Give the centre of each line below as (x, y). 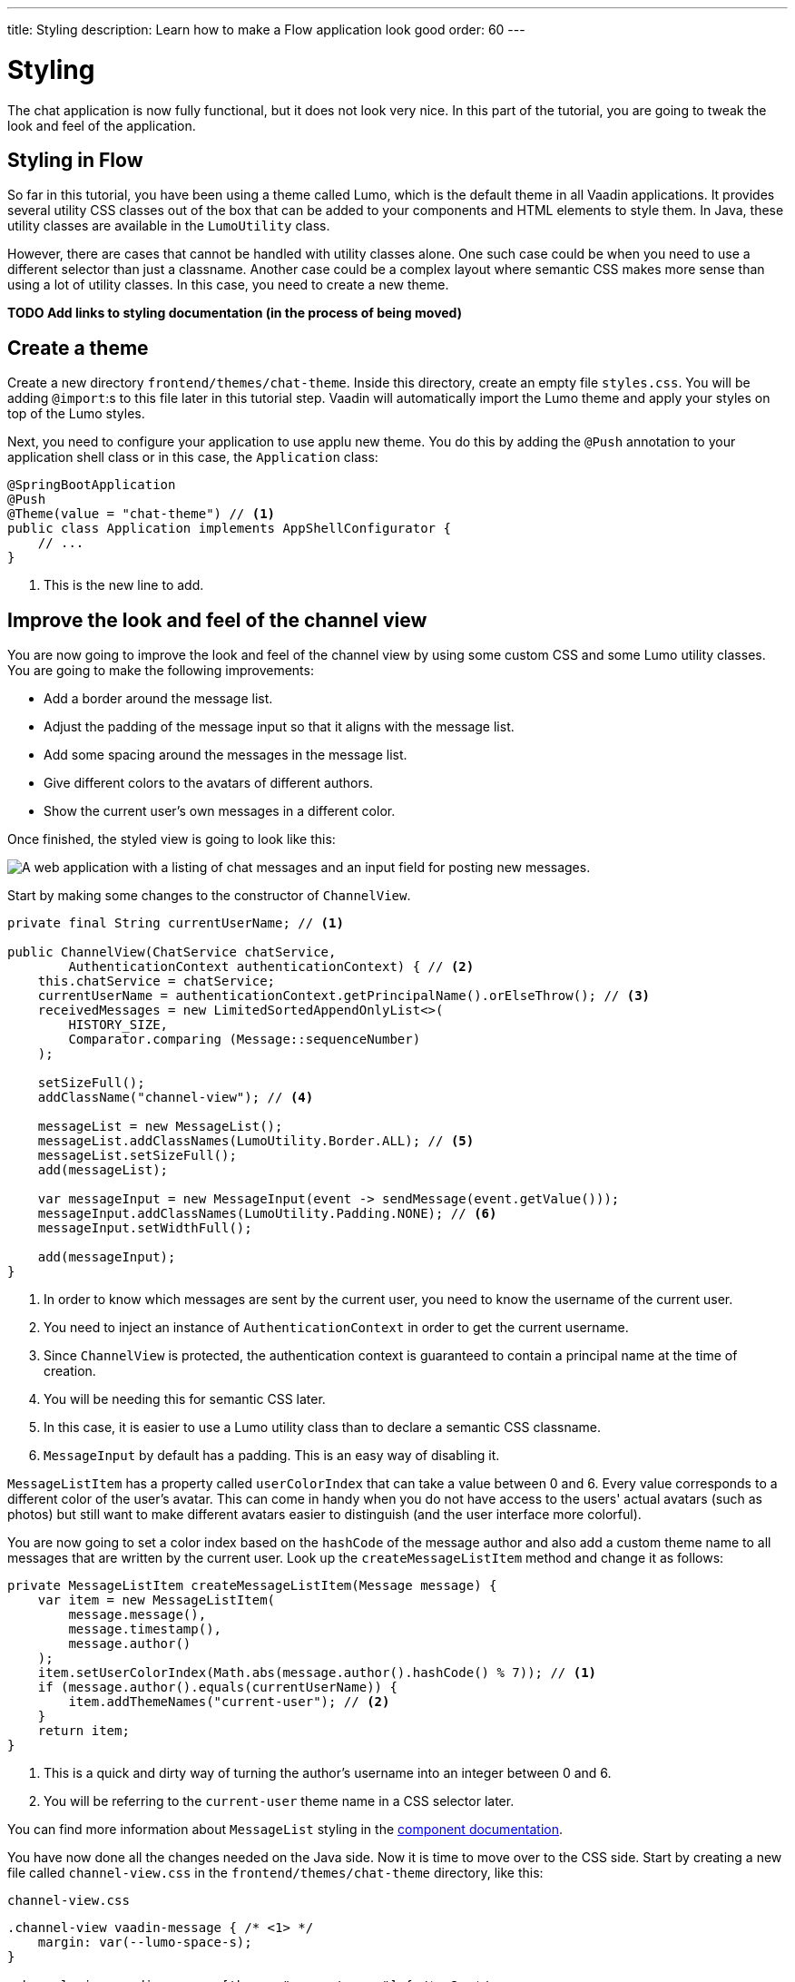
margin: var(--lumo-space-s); (145, 1943)
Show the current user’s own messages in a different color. (220, 811)
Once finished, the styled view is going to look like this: (172, 839)
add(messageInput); (107, 1257)
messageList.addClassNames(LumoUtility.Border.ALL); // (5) (256, 1141)
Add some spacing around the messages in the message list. (226, 755)
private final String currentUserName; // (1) (176, 923)
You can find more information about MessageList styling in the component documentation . (285, 1830)
